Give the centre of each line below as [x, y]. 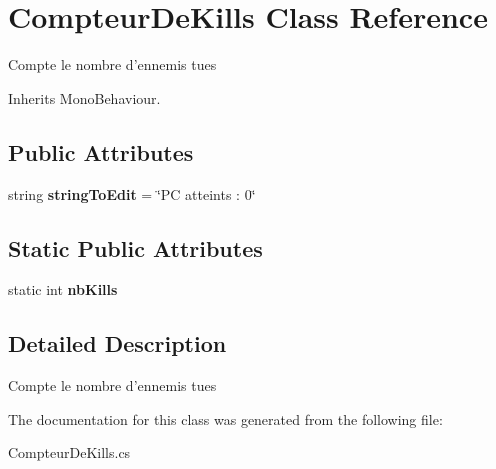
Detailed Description [117, 343]
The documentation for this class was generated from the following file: [225, 418]
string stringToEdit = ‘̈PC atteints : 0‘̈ [132, 193]
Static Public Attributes [135, 247]
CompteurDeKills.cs [69, 452]
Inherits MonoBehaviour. [84, 97]
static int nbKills [63, 289]
